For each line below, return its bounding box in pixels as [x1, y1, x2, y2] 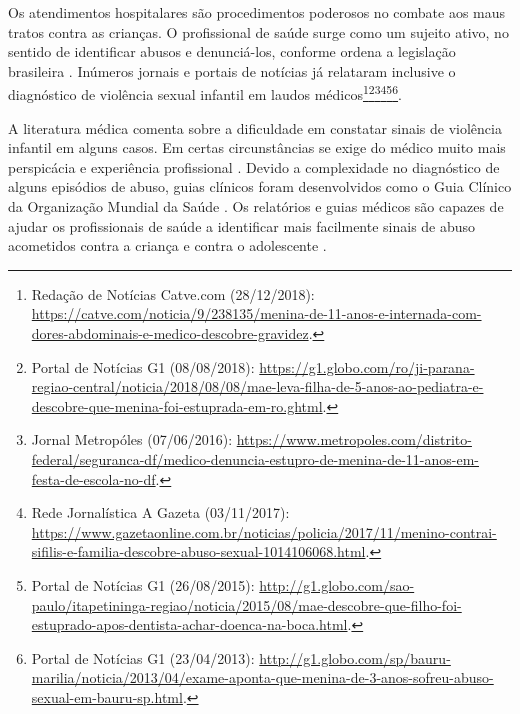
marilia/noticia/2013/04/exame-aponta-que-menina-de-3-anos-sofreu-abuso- [31, 667, 494, 688]
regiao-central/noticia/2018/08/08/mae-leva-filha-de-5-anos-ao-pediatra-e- [31, 376, 484, 397]
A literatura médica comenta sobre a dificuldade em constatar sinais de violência [8, 117, 502, 138]
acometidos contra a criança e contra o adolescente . [8, 235, 327, 256]
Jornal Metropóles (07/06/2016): [31, 429, 233, 450]
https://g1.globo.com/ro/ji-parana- [259, 356, 475, 377]
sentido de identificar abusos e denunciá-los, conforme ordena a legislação [8, 41, 456, 62]
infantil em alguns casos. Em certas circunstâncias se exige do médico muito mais [8, 137, 506, 158]
